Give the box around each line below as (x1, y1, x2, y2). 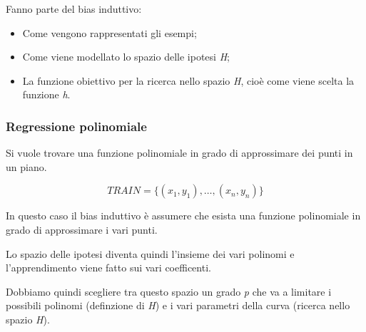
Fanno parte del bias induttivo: (6, 1, 142, 16)
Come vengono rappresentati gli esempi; (22, 25, 197, 40)
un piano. (6, 159, 47, 174)
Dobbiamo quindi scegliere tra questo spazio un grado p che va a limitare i (6, 284, 332, 299)
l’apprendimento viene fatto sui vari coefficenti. (6, 260, 211, 275)
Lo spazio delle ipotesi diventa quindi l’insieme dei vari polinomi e (6, 246, 295, 261)
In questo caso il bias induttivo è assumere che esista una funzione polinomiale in (6, 208, 361, 223)
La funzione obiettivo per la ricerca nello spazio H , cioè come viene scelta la (22, 73, 355, 88)
